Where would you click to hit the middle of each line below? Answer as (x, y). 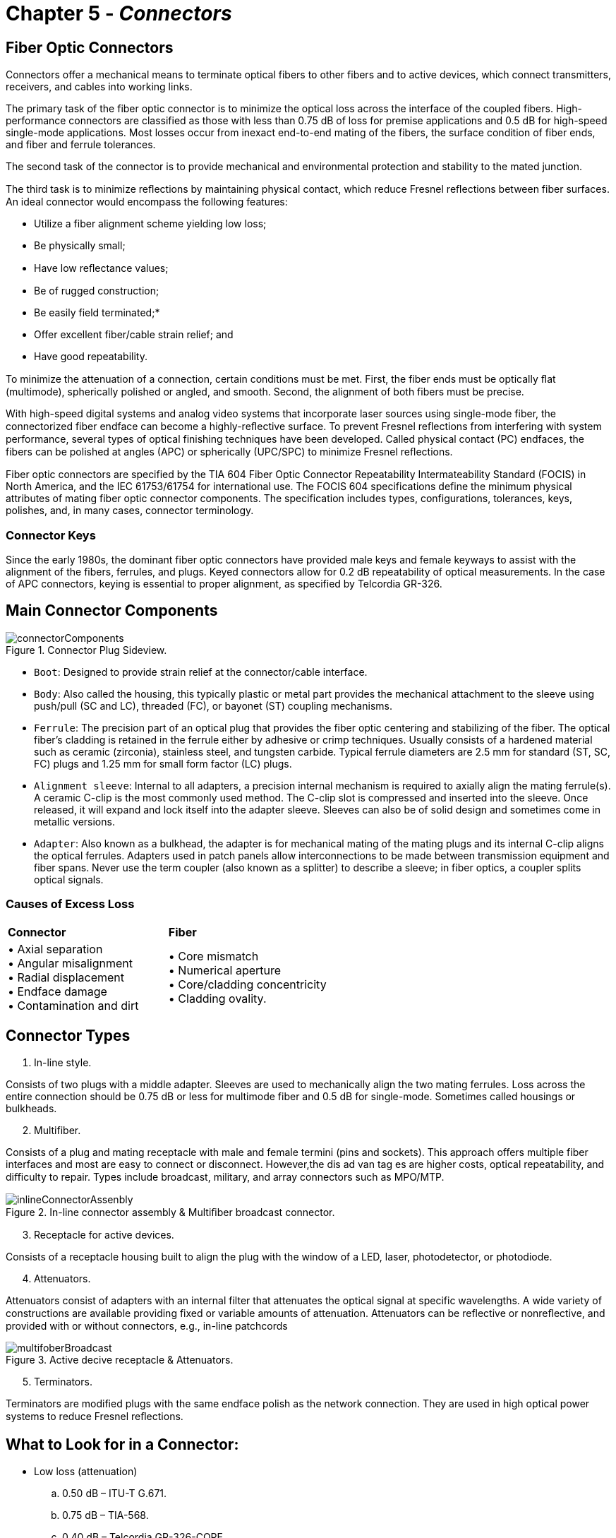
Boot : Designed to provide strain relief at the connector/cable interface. (201, 672)
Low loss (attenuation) (86, 1472)
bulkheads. (31, 1109)
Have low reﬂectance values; (101, 268)
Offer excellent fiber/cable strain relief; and (134, 335)
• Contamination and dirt (73, 1005)
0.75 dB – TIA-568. (105, 1515)
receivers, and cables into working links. (99, 87)
